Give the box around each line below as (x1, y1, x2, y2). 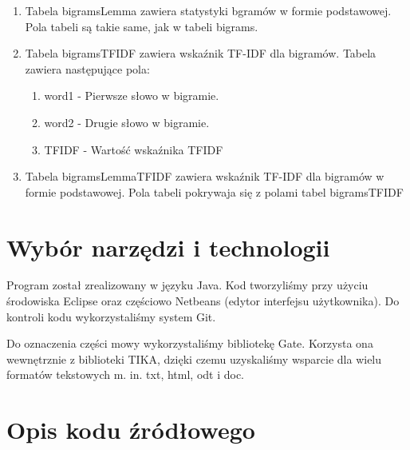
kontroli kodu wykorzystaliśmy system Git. (6, 308, 216, 325)
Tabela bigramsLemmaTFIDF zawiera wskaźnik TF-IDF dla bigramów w (25, 168, 384, 185)
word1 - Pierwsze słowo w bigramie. (44, 87, 219, 104)
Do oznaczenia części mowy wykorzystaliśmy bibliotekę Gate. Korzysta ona (6, 335, 373, 352)
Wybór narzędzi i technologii (6, 230, 330, 263)
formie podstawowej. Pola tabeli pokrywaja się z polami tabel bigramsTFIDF (25, 183, 404, 200)
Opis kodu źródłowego (6, 413, 255, 446)
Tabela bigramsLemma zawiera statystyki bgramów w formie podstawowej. (25, 2, 392, 18)
